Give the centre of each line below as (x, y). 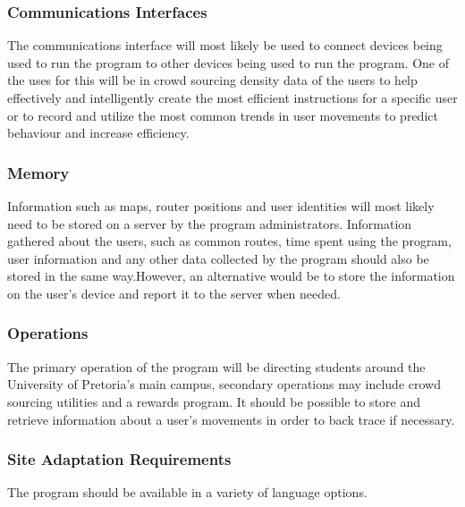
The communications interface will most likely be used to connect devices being (225, 45)
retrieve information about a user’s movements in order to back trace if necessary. (231, 419)
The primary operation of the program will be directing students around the (216, 366)
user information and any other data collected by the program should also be (218, 258)
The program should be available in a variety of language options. (187, 492)
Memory (38, 172)
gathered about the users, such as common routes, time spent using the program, (229, 241)
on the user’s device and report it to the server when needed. (174, 293)
